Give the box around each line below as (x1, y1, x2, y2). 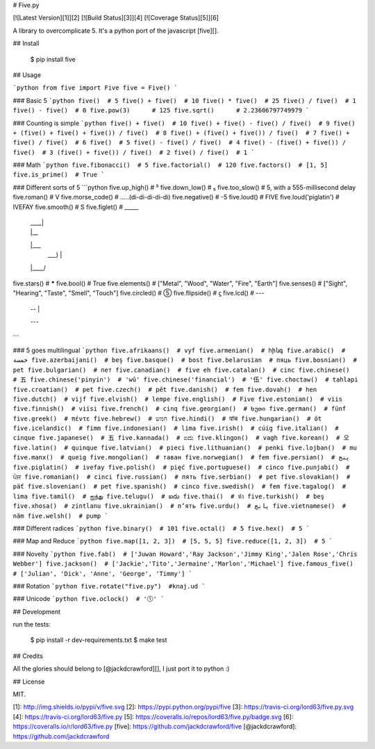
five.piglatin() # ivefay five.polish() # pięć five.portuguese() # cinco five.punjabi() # (12, 463, 350, 471)
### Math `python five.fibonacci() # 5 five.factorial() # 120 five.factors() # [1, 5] (12, 160, 328, 170)
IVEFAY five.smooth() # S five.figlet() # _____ (12, 202, 139, 211)
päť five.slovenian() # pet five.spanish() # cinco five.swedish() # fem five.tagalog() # (12, 483, 347, 491)
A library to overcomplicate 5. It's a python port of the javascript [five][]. (12, 26, 219, 35)
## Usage (12, 70, 42, 79)
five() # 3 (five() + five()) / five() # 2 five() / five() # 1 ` (12, 148, 255, 156)
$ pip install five (30, 55, 76, 63)
